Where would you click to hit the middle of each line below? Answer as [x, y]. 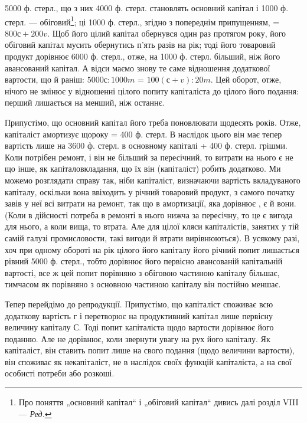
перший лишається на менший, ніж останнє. [85, 102]
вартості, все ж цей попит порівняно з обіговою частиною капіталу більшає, [142, 272]
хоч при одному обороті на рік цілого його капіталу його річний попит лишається [152, 249]
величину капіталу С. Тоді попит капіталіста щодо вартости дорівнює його [139, 327]
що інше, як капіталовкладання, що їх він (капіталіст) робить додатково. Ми [143, 168]
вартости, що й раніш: [45, 79]
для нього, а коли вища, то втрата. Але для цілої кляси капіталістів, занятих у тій [152, 226]
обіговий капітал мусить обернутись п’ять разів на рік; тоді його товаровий [140, 45]
